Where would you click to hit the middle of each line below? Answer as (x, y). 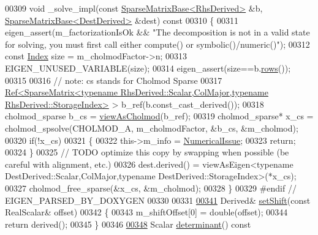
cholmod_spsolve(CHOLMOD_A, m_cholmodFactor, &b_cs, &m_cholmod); (152, 128)
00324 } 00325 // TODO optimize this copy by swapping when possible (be (147, 152)
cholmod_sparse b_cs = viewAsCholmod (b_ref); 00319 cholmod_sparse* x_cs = (159, 116)
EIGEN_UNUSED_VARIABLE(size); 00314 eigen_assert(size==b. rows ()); (148, 68)
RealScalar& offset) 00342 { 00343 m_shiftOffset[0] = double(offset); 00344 (146, 212)
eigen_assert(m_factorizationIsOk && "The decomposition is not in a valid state (157, 32)
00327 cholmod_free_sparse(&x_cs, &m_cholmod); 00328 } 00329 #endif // (151, 188)
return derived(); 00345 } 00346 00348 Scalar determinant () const (128, 224)
